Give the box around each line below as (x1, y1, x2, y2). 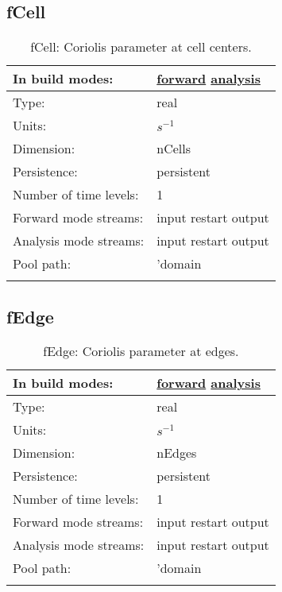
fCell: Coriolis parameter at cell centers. (30, 37, 252, 56)
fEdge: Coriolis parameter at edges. (43, 342, 239, 361)
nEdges (156, 443, 197, 462)
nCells (156, 139, 191, 158)
